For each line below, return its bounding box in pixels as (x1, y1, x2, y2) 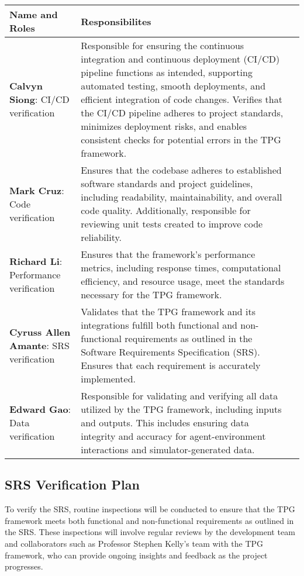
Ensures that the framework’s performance (81, 247, 255, 261)
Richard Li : (9, 254, 63, 268)
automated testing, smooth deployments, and (81, 79, 266, 92)
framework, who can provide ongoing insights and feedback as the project (5, 549, 268, 561)
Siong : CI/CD (9, 92, 70, 106)
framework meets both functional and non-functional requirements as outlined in (5, 514, 294, 526)
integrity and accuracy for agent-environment (81, 429, 266, 443)
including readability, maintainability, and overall (81, 190, 282, 204)
